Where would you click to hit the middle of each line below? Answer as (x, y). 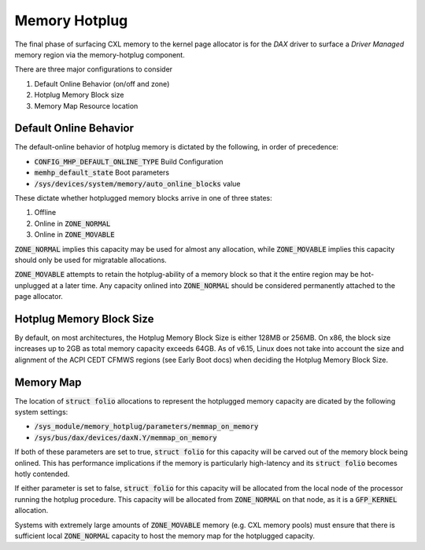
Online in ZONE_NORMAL (72, 223)
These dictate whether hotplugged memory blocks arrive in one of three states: (143, 197)
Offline (45, 212)
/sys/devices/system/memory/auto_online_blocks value (137, 183)
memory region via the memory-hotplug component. (100, 54)
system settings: (41, 412)
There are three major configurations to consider (94, 69)
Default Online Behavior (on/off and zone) (102, 83)
